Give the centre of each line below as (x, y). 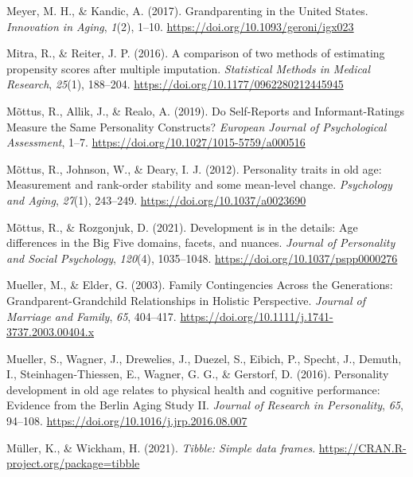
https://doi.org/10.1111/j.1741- (257, 316)
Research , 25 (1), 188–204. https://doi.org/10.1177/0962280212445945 (175, 84)
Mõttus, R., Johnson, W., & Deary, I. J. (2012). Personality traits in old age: (194, 168)
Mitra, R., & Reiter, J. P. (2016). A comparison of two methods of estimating (196, 53)
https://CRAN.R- (362, 447)
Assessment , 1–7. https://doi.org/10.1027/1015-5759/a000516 (156, 142)
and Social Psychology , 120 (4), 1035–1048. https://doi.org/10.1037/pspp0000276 (202, 258)
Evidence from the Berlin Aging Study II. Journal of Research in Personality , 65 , (205, 405)
